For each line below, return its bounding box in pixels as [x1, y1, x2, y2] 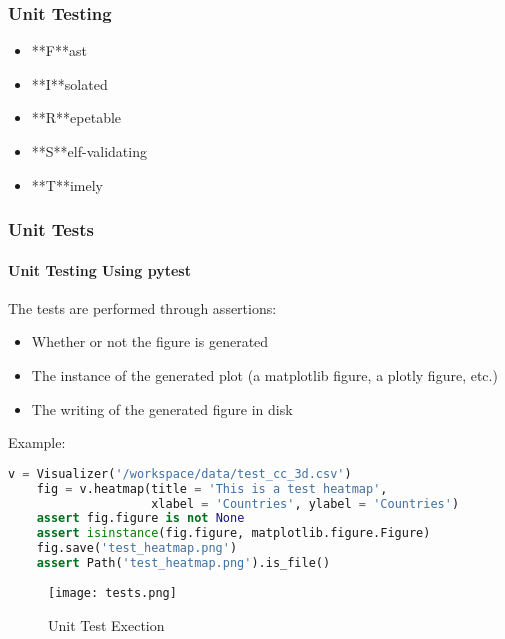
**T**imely [31, 174, 103, 195]
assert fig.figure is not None [36, 511, 245, 526]
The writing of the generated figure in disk [31, 398, 293, 419]
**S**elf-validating [31, 141, 147, 161]
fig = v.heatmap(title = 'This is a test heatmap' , [36, 481, 388, 496]
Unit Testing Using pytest [8, 259, 191, 280]
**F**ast [31, 40, 87, 61]
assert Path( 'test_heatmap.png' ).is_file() [36, 556, 331, 571]
